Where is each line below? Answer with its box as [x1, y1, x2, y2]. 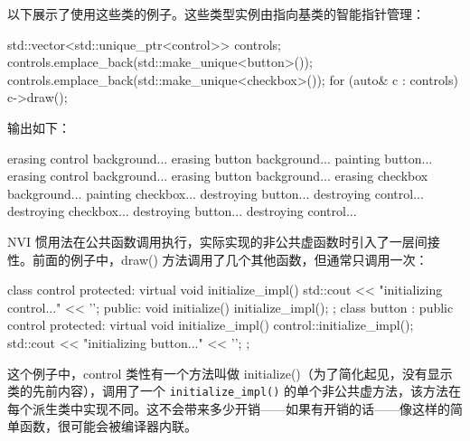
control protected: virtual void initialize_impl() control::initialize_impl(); [7, 315, 414, 334]
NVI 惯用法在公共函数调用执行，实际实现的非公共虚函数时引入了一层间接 [7, 231, 440, 250]
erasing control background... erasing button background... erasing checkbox [7, 166, 428, 185]
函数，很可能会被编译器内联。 [19, 417, 197, 436]
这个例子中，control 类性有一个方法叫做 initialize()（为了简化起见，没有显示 [7, 363, 453, 382]
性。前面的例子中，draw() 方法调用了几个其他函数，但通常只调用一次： [7, 249, 428, 268]
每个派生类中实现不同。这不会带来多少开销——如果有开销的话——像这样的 [7, 399, 450, 418]
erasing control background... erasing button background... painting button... [7, 148, 433, 167]
